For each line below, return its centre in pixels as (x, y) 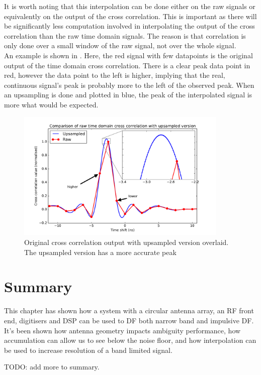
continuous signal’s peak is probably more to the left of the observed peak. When (129, 85)
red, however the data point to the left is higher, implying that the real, (115, 75)
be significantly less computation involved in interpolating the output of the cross (129, 26)
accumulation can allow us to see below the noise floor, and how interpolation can (130, 340)
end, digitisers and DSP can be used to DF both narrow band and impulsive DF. (129, 320)
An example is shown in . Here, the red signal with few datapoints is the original (128, 55)
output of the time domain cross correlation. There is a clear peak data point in (127, 65)
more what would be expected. (51, 104)
